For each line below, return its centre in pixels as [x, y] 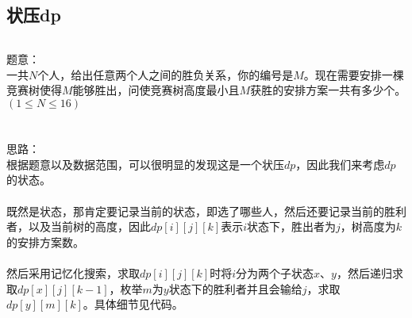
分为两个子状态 [275, 272]
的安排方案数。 [45, 241]
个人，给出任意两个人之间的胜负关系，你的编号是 [166, 74]
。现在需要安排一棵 [354, 74]
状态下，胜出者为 [292, 226]
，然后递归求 [370, 272]
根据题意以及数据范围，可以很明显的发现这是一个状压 [145, 164]
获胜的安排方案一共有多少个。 [328, 90]
